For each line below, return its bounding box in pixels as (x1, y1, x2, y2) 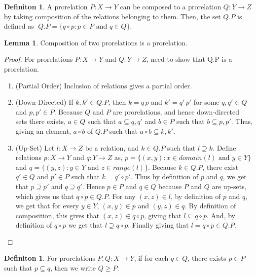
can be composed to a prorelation (120, 1, 221, 11)
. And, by (207, 210, 235, 220)
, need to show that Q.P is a (146, 54, 232, 64)
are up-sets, (212, 181, 247, 191)
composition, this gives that (15, 210, 100, 220)
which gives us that (15, 191, 74, 201)
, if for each (134, 253, 169, 263)
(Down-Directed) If (15, 97, 73, 107)
